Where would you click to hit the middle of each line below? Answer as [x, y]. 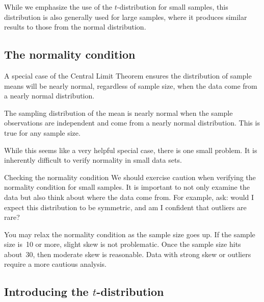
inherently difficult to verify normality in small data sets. [93, 160]
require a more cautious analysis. [56, 264]
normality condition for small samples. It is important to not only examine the [127, 187]
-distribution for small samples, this [173, 7]
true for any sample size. [42, 132]
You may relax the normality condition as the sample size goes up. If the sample [130, 234]
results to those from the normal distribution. [75, 27]
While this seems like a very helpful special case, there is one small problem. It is [131, 150]
